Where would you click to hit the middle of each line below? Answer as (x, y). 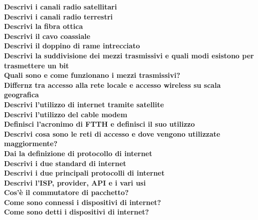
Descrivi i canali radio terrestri (58, 16)
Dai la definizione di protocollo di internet (78, 153)
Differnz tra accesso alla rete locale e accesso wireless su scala (113, 85)
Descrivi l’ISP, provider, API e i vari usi (75, 182)
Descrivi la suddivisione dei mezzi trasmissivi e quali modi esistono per (129, 55)
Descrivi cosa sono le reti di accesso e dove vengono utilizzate (112, 133)
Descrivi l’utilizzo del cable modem (66, 114)
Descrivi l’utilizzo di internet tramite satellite (84, 104)
